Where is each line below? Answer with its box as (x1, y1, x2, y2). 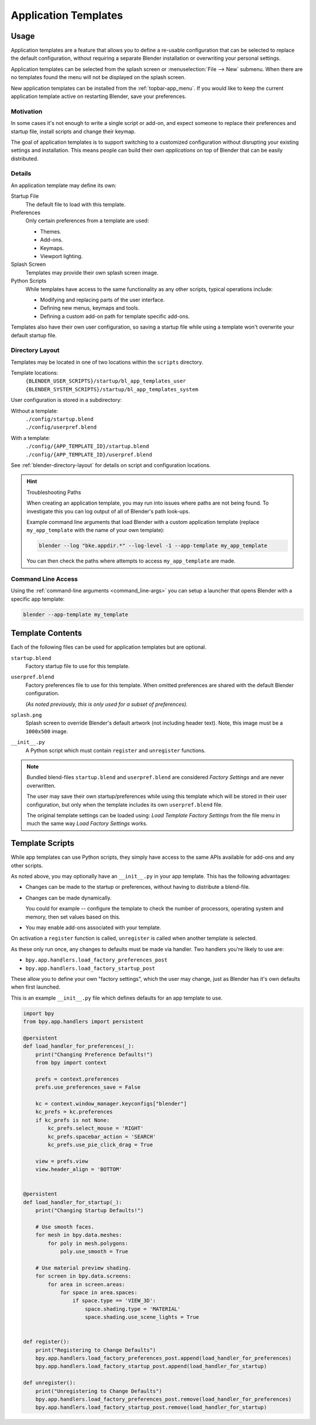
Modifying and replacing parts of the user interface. (40, 296, 165, 303)
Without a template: (11, 407, 59, 414)
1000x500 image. (25, 727, 68, 734)
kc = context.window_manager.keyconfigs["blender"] (35, 1100, 187, 1107)
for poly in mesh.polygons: (47, 1240, 129, 1247)
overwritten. (26, 782, 56, 789)
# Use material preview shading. (35, 1264, 132, 1271)
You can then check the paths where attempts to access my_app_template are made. (26, 557, 236, 564)
